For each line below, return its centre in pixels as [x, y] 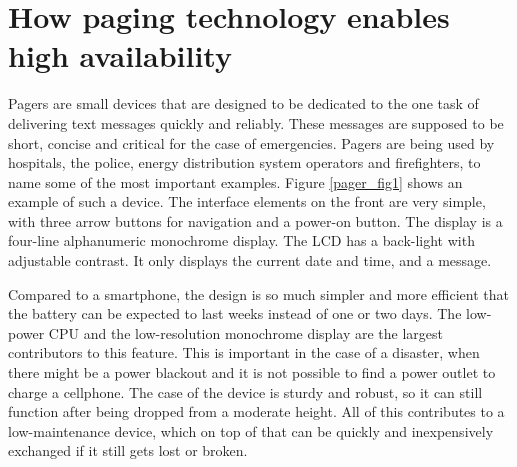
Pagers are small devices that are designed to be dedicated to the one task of [243, 103]
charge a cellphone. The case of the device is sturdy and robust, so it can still [245, 391]
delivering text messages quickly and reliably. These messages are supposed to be [256, 122]
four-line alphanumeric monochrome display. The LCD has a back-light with [241, 240]
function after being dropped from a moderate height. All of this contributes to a [256, 411]
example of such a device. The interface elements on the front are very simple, [247, 201]
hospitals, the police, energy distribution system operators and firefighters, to [244, 162]
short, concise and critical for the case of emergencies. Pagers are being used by [251, 142]
